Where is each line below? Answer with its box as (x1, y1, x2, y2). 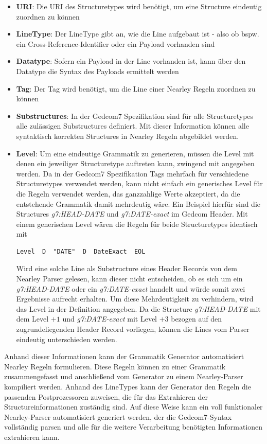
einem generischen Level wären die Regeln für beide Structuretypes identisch (16, 218, 258, 229)
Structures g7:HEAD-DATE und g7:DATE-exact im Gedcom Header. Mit (16, 208, 248, 219)
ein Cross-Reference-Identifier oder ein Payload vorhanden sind (16, 38, 215, 49)
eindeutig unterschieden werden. (16, 333, 117, 344)
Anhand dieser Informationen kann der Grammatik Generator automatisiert (4, 351, 244, 362)
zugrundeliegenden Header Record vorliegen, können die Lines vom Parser (16, 324, 250, 334)
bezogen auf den (171, 313, 222, 324)
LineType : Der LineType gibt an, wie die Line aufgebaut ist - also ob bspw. (16, 28, 259, 39)
